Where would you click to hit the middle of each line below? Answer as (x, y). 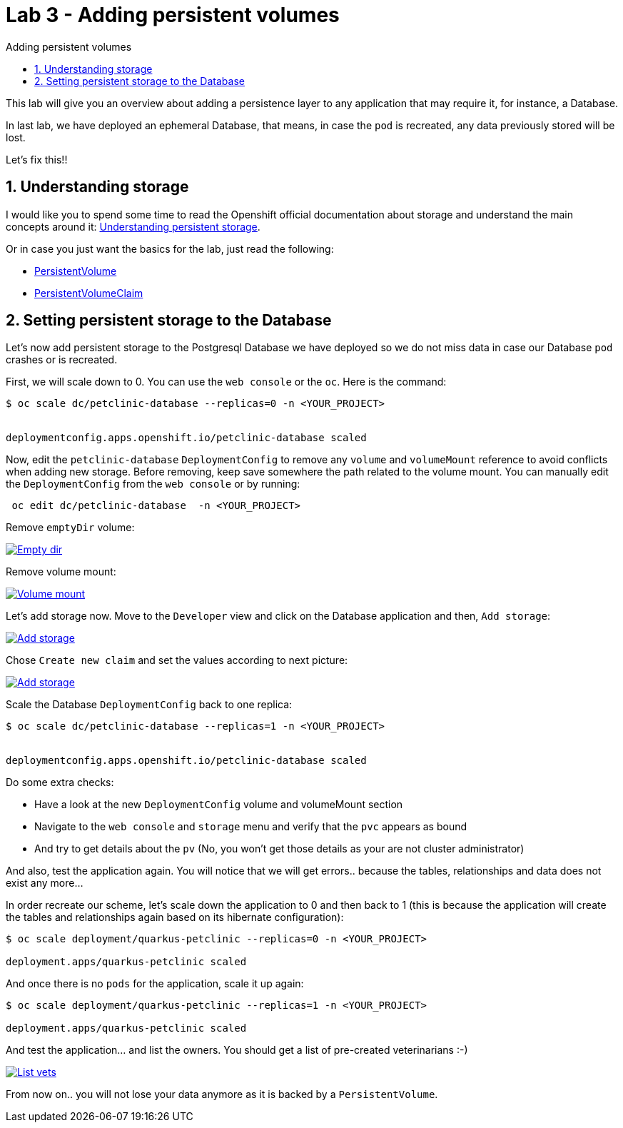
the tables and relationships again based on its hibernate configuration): (175, 917)
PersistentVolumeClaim (89, 293)
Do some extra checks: (60, 782)
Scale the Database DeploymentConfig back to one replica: (149, 705)
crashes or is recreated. (62, 360)
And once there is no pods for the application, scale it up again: (155, 984)
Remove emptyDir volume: (70, 528)
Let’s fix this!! (37, 159)
